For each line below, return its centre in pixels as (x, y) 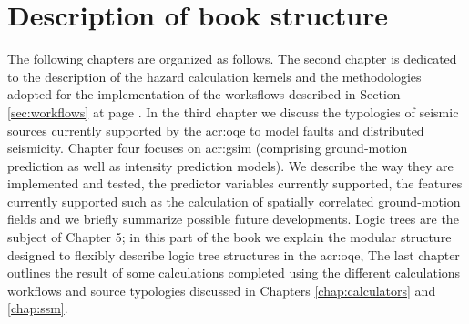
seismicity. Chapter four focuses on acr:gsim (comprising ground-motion (208, 148)
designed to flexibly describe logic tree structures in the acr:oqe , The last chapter (234, 254)
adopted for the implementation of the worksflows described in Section (204, 94)
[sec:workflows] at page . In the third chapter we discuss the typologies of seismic (233, 111)
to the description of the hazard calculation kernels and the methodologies (214, 76)
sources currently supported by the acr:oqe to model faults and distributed (216, 130)
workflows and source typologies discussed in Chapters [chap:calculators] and (222, 290)
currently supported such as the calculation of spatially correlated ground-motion (234, 201)
